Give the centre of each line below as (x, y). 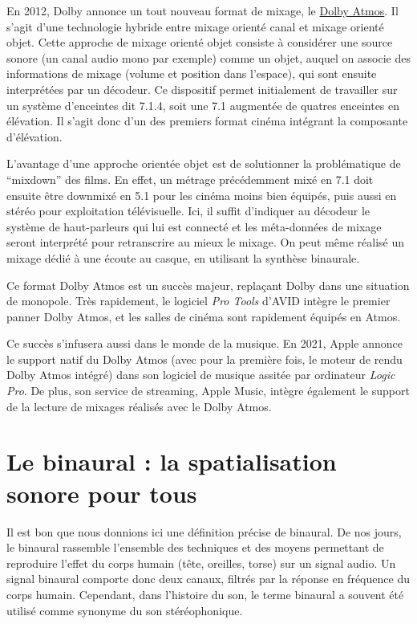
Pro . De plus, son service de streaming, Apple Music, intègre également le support (208, 391)
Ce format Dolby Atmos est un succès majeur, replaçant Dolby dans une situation (208, 285)
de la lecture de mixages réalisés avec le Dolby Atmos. (139, 406)
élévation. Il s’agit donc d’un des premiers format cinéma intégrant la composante (207, 121)
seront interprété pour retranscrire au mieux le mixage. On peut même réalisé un (206, 242)
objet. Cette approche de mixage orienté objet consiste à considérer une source (200, 42)
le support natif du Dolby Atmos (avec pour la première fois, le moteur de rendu (204, 359)
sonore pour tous (102, 493)
